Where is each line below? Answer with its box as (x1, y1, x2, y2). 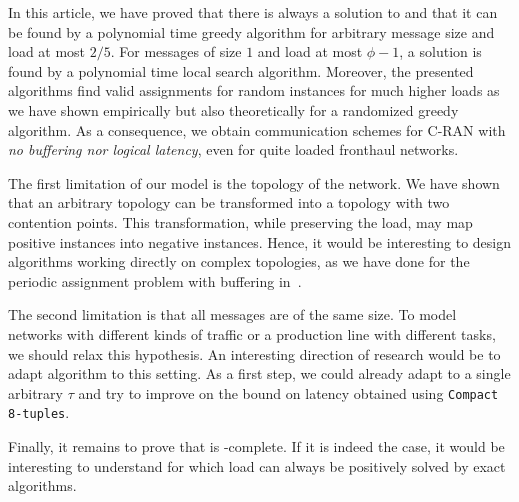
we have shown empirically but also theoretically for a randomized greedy (8, 99, 459, 120)
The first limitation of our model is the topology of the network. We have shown (8, 172, 500, 193)
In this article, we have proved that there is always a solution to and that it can (8, 2, 498, 22)
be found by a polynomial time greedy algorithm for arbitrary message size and (8, 21, 495, 42)
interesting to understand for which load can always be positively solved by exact (8, 455, 506, 476)
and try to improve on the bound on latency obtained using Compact (78, 382, 499, 403)
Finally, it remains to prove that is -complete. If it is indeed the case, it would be (8, 436, 505, 456)
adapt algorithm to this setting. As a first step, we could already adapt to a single (8, 363, 511, 384)
